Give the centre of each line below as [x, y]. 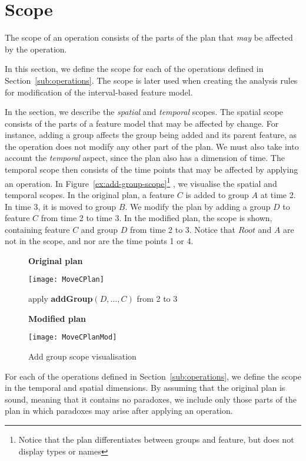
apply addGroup [61, 299]
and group [99, 229]
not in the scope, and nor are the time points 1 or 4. [99, 241]
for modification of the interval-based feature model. [99, 92]
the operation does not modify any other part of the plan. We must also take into [152, 146]
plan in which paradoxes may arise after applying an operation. [119, 411]
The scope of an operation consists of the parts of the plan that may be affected [149, 37]
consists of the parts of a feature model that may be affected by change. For [142, 123]
